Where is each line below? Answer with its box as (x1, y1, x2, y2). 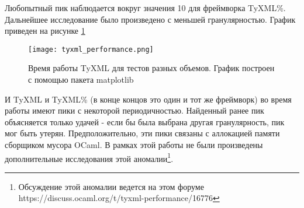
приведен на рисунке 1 (5, 24, 85, 37)
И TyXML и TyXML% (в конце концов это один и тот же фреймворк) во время (5, 93, 292, 105)
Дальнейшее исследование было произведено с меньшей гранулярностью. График (5, 13, 296, 25)
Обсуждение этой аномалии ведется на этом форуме (18, 180, 204, 192)
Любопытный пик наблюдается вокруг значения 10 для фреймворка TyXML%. (5, 2, 286, 13)
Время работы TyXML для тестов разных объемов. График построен (28, 62, 275, 74)
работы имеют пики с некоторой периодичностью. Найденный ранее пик (5, 104, 264, 117)
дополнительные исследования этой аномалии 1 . (5, 150, 174, 164)
